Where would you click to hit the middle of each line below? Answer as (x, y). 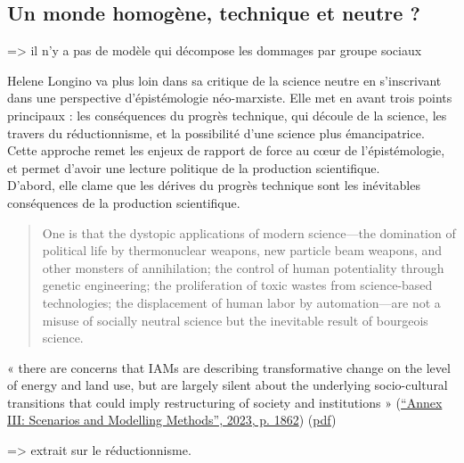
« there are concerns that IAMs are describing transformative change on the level (229, 367)
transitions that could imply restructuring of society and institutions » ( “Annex (225, 402)
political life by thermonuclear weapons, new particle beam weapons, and (242, 250)
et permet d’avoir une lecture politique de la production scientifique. (194, 167)
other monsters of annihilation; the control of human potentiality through (243, 267)
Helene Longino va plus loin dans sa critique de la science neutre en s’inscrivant (224, 80)
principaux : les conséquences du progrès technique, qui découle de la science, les (227, 115)
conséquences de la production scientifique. (124, 202)
